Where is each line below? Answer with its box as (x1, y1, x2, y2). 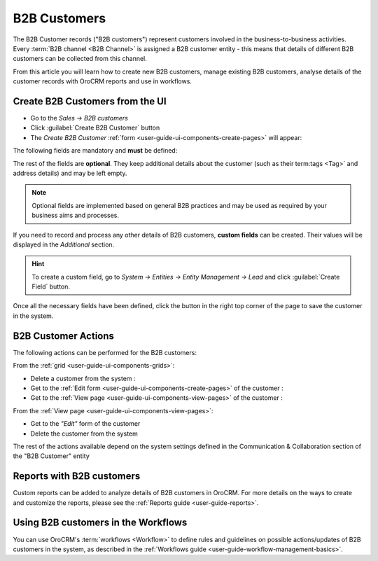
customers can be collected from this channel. (13, 55, 147, 63)
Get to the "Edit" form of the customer (30, 420, 141, 428)
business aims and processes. (31, 211, 119, 220)
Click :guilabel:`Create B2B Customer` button (30, 123, 160, 132)
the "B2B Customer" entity (13, 452, 90, 460)
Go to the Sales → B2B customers (30, 114, 129, 123)
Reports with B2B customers (13, 470, 141, 483)
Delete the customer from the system (30, 429, 138, 438)
